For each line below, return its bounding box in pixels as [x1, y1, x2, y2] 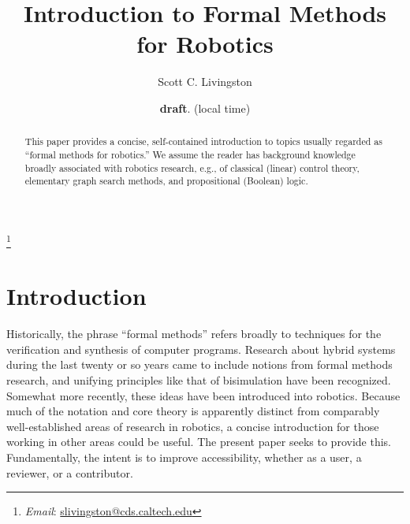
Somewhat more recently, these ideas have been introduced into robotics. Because [6, 387, 401, 403]
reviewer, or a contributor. [6, 464, 133, 481]
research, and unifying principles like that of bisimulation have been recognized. [6, 372, 391, 388]
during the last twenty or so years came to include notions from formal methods [6, 356, 393, 373]
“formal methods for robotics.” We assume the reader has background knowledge [24, 147, 356, 161]
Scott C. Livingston [158, 73, 252, 90]
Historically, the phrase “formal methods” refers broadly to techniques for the [6, 325, 382, 342]
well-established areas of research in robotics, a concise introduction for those [6, 418, 379, 434]
